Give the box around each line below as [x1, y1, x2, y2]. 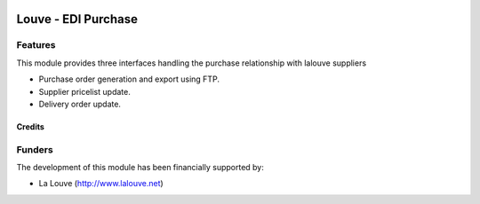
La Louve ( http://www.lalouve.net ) [38, 178, 164, 189]
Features [16, 39, 56, 51]
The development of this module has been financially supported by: [16, 162, 264, 173]
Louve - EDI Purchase [16, 12, 138, 27]
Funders [16, 143, 53, 155]
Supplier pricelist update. [38, 86, 131, 97]
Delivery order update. [38, 98, 122, 109]
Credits [16, 121, 44, 132]
